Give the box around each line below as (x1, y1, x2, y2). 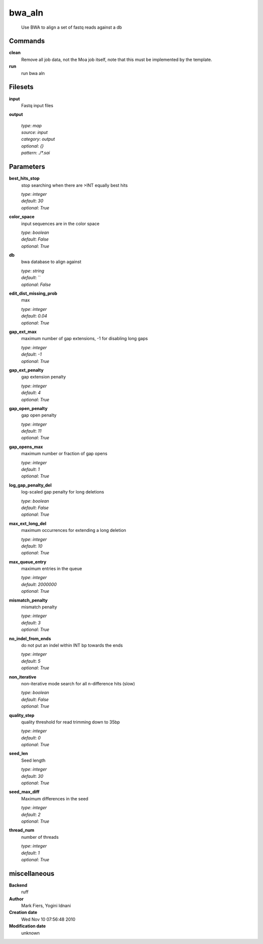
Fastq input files (21, 102, 54, 108)
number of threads (21, 834, 59, 840)
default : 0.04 (21, 313, 47, 319)
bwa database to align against (21, 259, 81, 265)
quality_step (9, 712, 35, 718)
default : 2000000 (21, 581, 57, 587)
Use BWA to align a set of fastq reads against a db (21, 24, 122, 30)
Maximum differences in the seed (21, 795, 89, 801)
